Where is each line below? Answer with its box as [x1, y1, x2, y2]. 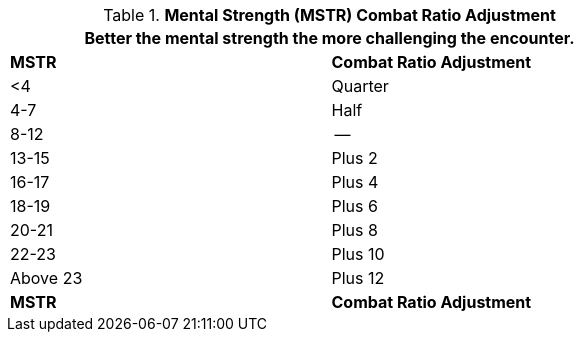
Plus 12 [331, 268, 385, 288]
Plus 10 [331, 244, 385, 264]
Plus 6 [331, 196, 378, 216]
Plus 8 [331, 220, 378, 240]
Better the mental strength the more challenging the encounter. [84, 28, 575, 48]
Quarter [331, 76, 389, 96]
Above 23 [10, 268, 83, 288]
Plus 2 [331, 148, 378, 168]
